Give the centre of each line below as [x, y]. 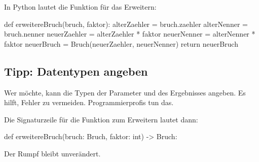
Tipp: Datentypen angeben [76, 71]
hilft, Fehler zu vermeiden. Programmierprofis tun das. [89, 102]
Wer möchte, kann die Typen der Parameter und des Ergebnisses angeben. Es [125, 92]
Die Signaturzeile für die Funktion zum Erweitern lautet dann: [101, 119]
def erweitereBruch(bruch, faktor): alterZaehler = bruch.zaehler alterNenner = [126, 24]
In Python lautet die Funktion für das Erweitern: [80, 7]
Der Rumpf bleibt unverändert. [52, 153]
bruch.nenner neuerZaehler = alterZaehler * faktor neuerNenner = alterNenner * [130, 34]
